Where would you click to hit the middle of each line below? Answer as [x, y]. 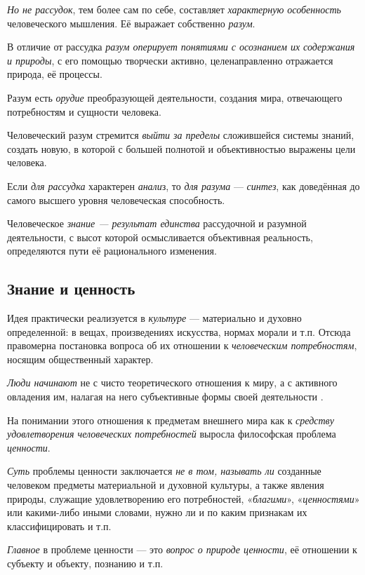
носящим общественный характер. [80, 359]
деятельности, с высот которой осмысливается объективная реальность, [160, 237]
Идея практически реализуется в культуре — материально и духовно [154, 318]
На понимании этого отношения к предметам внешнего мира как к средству [171, 420]
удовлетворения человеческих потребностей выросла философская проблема [172, 434]
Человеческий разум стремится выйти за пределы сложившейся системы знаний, [181, 135]
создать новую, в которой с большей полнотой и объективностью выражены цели [181, 148]
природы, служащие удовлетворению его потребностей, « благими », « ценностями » [184, 498]
